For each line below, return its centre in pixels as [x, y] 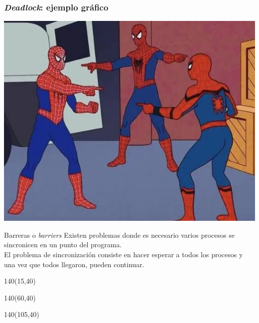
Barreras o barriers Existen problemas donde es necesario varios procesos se [119, 235]
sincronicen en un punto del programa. [63, 244]
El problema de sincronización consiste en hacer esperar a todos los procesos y [124, 254]
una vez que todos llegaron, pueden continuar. [74, 264]
